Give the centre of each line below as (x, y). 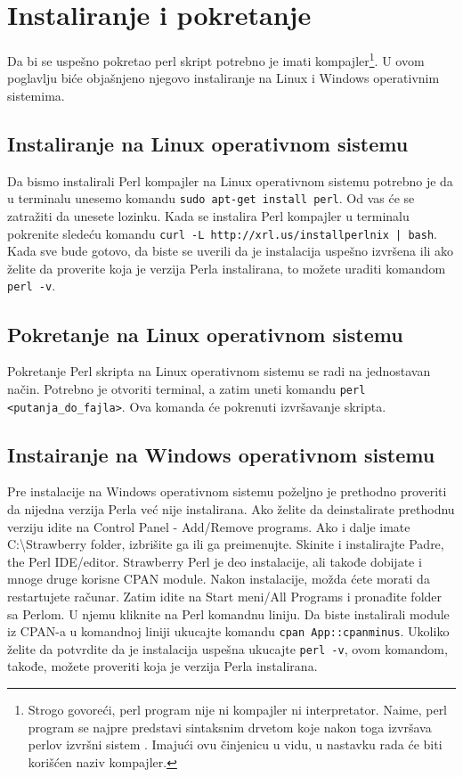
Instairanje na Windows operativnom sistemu (221, 454)
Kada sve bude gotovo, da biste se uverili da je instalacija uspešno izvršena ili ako (231, 251)
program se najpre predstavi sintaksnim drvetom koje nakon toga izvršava (230, 727)
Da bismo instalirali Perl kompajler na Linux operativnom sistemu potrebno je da (230, 180)
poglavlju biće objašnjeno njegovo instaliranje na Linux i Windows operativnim (223, 78)
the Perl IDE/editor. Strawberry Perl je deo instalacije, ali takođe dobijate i (215, 561)
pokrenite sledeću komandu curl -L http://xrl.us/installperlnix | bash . (222, 233)
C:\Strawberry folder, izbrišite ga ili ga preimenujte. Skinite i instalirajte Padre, (226, 544)
